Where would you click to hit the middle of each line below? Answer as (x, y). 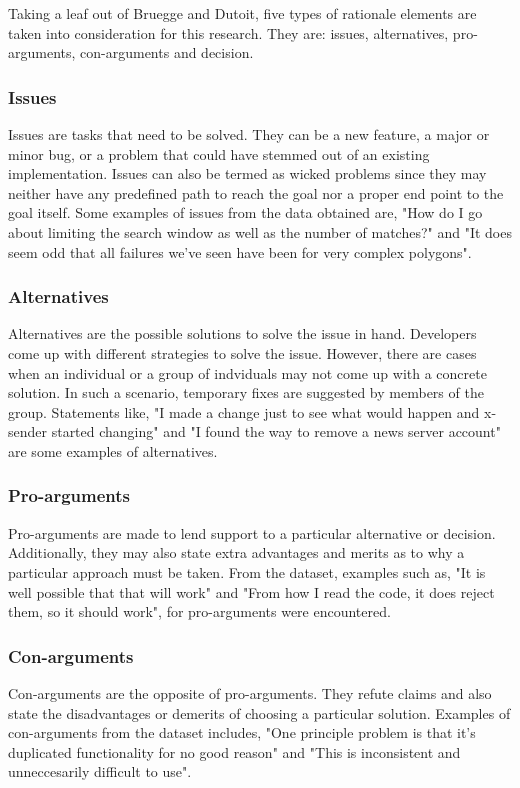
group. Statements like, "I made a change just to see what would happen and (244, 411)
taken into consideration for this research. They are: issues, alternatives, (228, 32)
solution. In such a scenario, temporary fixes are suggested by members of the (246, 392)
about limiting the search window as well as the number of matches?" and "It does (260, 231)
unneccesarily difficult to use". (100, 771)
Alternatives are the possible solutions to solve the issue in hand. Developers (242, 333)
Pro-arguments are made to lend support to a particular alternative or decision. (252, 532)
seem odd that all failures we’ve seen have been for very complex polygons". (240, 251)
